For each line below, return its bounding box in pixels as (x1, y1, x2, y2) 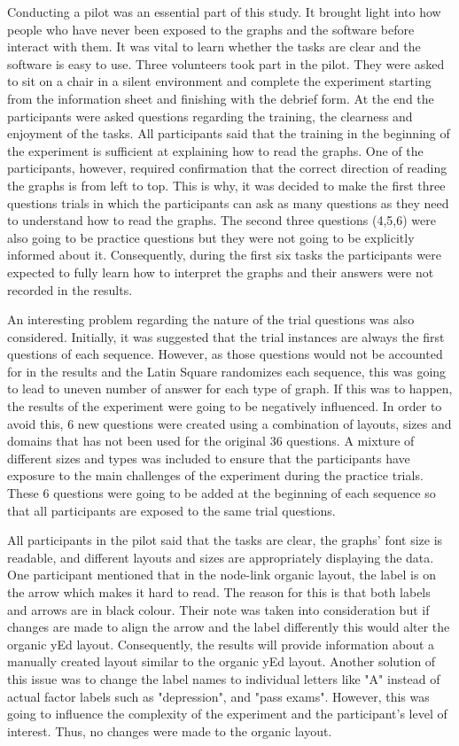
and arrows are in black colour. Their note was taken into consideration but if (7, 600, 430, 618)
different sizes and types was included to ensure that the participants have (7, 448, 410, 467)
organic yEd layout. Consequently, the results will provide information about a (7, 634, 435, 653)
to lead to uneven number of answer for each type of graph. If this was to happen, (7, 379, 453, 398)
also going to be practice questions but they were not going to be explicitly (7, 228, 415, 246)
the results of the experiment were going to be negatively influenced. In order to (7, 397, 442, 416)
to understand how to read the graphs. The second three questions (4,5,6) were (7, 211, 436, 229)
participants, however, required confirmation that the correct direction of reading (7, 159, 447, 177)
